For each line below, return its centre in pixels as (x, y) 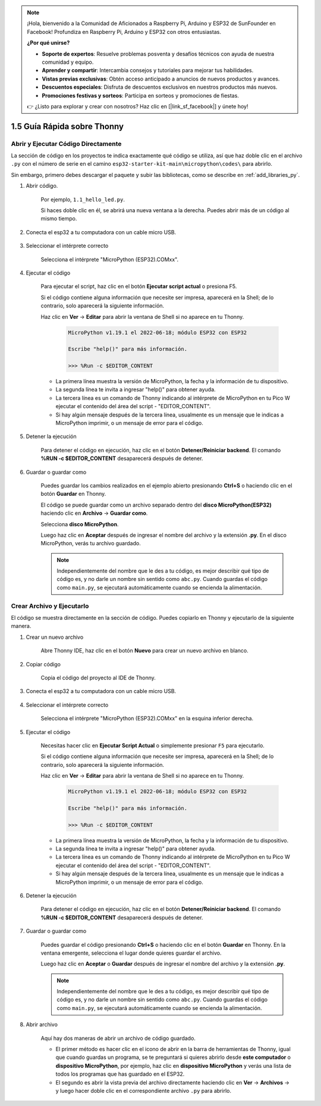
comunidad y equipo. (68, 62)
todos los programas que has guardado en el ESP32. (120, 1074)
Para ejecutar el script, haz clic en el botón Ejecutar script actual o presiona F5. (139, 287)
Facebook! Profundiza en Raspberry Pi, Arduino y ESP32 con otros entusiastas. (124, 32)
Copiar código (43, 664)
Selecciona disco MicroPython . (80, 524)
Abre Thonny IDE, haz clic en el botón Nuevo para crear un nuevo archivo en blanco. (145, 651)
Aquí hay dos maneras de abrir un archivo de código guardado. (118, 1038)
